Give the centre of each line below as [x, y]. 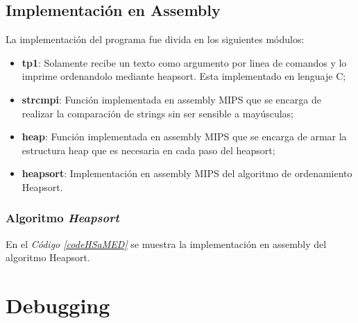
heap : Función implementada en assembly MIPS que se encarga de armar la [184, 136]
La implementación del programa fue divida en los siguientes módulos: [155, 39]
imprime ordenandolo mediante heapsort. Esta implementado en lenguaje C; [184, 76]
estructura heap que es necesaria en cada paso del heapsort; [148, 150]
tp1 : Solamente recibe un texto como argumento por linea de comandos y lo [184, 62]
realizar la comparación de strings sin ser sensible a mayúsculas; [158, 113]
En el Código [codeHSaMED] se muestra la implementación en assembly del [166, 243]
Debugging [58, 305]
